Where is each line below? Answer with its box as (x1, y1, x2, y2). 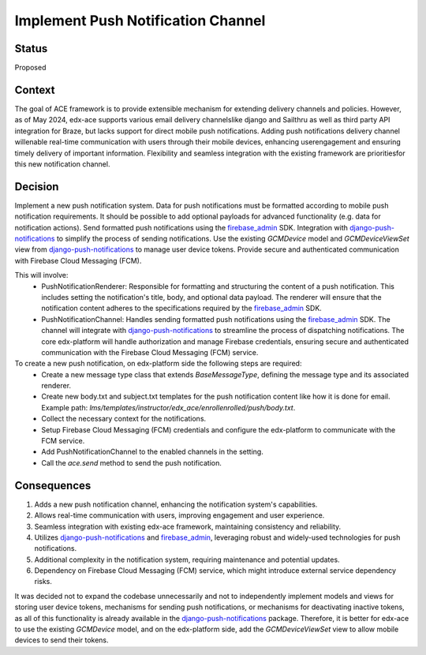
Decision (14, 180, 59, 193)
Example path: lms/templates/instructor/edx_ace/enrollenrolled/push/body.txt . (41, 402, 296, 412)
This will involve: (14, 271, 69, 280)
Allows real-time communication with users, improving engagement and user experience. (34, 511, 325, 520)
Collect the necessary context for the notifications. (41, 414, 207, 424)
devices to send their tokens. (14, 635, 109, 645)
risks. (34, 577, 53, 586)
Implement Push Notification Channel (14, 12, 266, 29)
